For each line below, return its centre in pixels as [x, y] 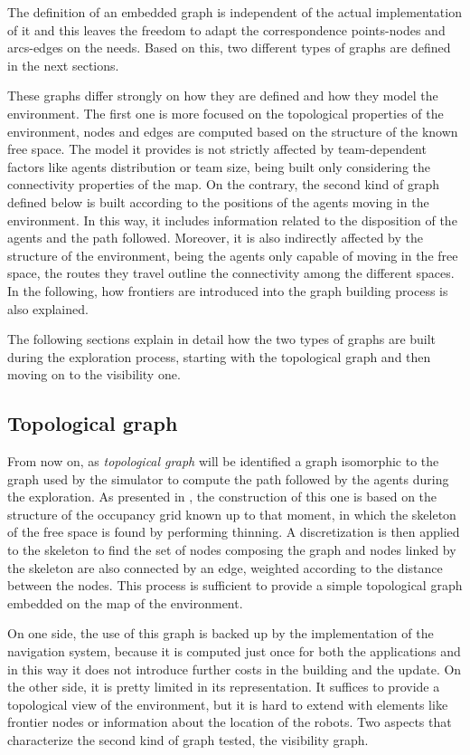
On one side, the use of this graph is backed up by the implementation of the [221, 633]
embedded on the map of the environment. [125, 602]
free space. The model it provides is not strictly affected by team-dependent [217, 149]
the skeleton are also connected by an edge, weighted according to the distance [225, 567]
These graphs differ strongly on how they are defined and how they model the [223, 96]
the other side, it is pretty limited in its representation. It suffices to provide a [224, 687]
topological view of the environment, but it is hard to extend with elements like [228, 704]
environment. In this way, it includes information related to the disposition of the [232, 220]
